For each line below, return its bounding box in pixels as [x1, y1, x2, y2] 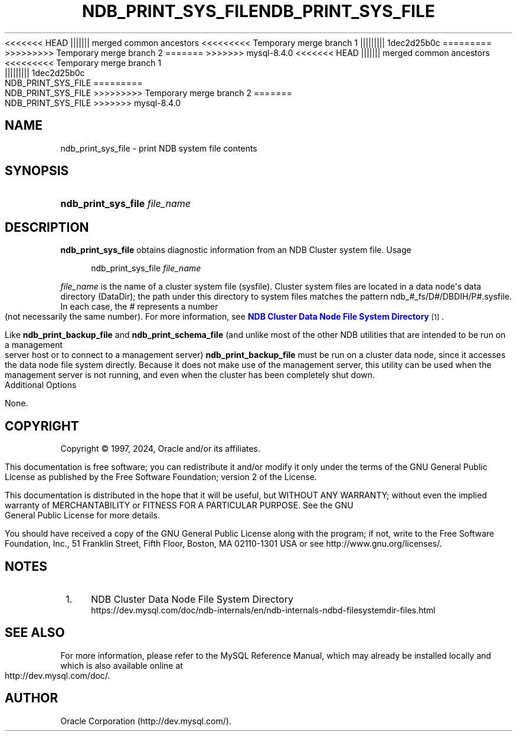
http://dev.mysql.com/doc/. [5, 670, 110, 681]
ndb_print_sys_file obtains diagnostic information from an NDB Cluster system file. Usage [60, 245, 411, 255]
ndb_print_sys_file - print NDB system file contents [60, 143, 257, 153]
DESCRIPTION [5, 219, 89, 235]
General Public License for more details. [5, 510, 160, 521]
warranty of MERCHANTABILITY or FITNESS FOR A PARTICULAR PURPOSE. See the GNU [5, 500, 354, 511]
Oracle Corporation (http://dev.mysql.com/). [60, 715, 231, 726]
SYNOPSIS [5, 163, 69, 179]
